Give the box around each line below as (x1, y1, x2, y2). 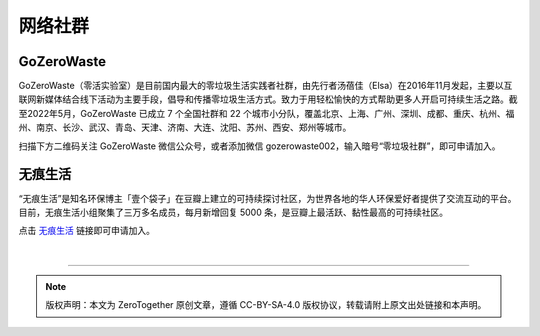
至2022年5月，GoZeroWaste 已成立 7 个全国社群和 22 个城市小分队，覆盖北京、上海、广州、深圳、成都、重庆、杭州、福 (18, 107, 515, 119)
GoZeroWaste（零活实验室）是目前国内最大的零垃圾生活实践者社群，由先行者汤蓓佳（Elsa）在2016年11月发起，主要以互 (18, 80, 513, 92)
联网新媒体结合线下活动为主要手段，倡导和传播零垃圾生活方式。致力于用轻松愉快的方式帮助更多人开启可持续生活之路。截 (18, 93, 518, 105)
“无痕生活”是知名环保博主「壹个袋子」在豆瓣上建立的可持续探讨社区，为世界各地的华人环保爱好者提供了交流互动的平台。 (18, 192, 517, 204)
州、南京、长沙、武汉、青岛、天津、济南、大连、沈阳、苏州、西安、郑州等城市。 (18, 121, 352, 134)
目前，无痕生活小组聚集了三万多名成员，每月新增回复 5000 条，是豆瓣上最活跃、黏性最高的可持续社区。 (18, 206, 449, 218)
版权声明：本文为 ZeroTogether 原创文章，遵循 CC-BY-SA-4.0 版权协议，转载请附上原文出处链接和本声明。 (45, 299, 487, 311)
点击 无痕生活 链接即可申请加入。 (18, 225, 155, 237)
